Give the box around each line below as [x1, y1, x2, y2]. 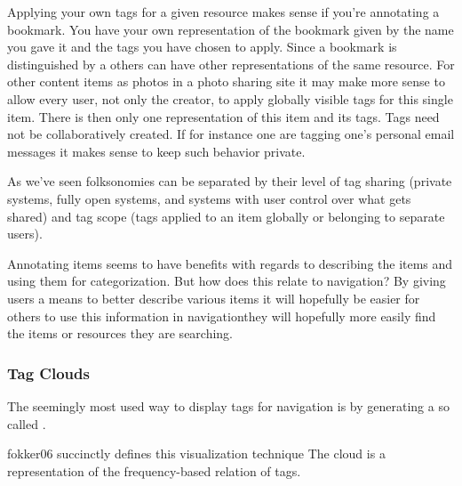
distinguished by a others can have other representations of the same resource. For [7, 54, 455, 73]
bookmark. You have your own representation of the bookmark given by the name [7, 20, 454, 38]
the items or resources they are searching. [7, 324, 234, 343]
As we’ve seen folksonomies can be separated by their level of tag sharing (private [7, 172, 452, 190]
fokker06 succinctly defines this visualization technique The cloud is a [7, 444, 386, 463]
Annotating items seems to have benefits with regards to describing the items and [7, 254, 453, 272]
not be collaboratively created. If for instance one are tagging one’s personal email [7, 125, 455, 143]
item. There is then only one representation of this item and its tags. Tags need [7, 107, 440, 126]
